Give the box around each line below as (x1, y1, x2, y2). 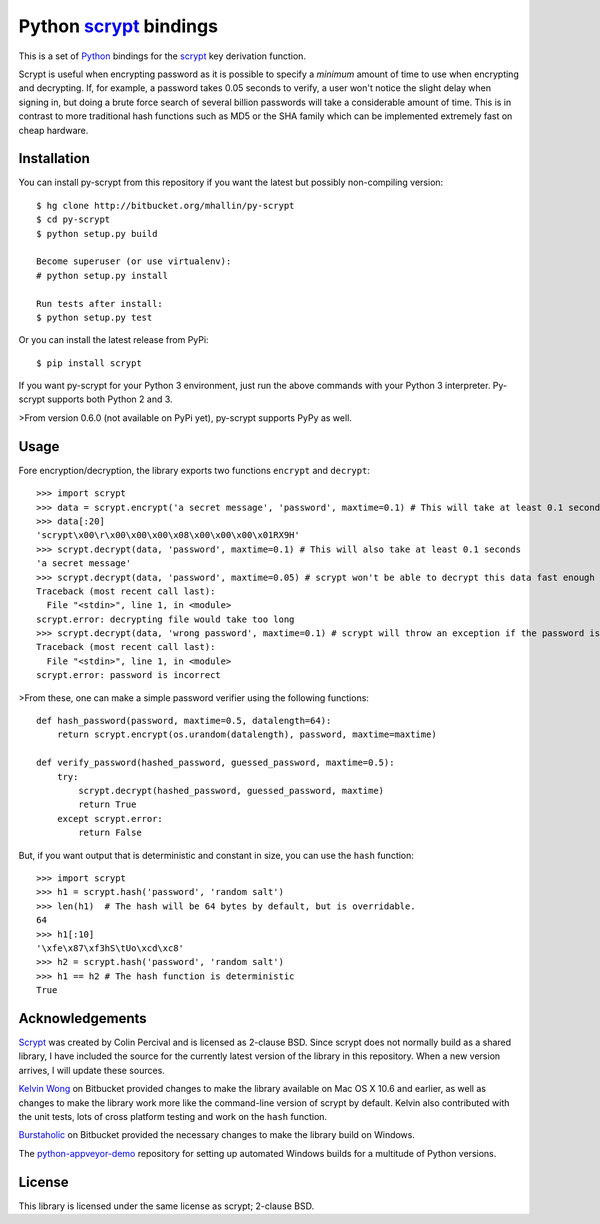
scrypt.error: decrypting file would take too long (36, 613, 295, 625)
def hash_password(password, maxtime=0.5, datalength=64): (36, 715, 332, 727)
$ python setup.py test (36, 311, 153, 323)
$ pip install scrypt (36, 357, 142, 369)
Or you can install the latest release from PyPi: (18, 334, 209, 346)
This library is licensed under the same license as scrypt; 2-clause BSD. (18, 1200, 315, 1212)
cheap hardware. (18, 124, 89, 136)
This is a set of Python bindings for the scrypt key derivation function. (18, 50, 307, 62)
